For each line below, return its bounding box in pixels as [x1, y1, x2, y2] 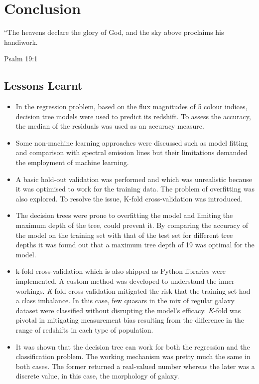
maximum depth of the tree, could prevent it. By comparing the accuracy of [15, 220, 249, 230]
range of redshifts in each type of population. [15, 324, 153, 335]
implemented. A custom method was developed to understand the [15, 276, 217, 286]
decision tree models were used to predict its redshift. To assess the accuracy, [15, 111, 251, 121]
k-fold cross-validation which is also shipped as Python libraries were [15, 266, 226, 276]
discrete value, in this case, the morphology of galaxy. [15, 371, 179, 381]
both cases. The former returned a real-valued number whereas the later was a [15, 361, 255, 371]
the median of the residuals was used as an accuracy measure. [15, 121, 204, 131]
